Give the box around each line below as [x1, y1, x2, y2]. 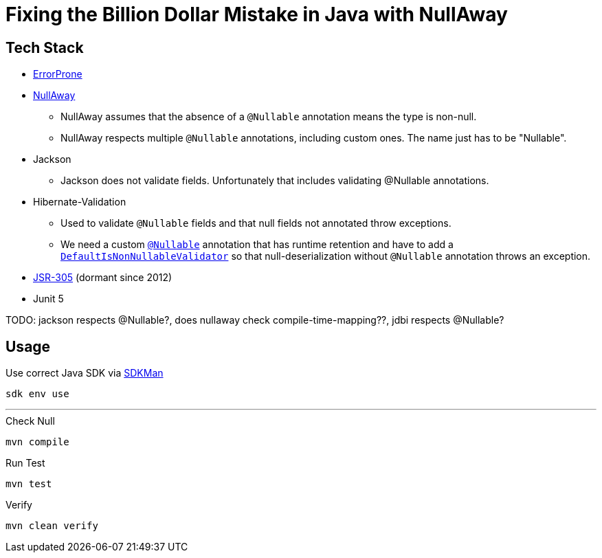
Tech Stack [5, 38, 84, 56]
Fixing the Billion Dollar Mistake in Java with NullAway [5, 3, 508, 26]
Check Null [5, 415, 55, 427]
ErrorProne [33, 68, 82, 80]
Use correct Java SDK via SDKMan [5, 367, 164, 379]
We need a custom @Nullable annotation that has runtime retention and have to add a [60, 238, 454, 251]
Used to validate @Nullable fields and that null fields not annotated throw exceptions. [60, 217, 452, 230]
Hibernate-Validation [33, 196, 126, 208]
